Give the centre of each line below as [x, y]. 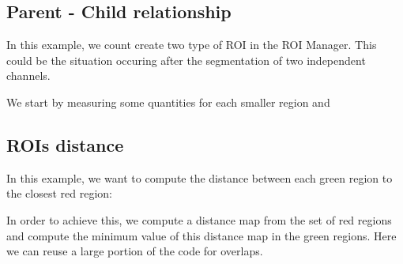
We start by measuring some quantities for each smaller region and [168, 102]
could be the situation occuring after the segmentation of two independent [186, 60]
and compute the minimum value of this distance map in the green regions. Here [201, 235]
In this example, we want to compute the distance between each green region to [200, 177]
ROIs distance [65, 144]
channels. [28, 75]
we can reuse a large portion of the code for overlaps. [135, 251]
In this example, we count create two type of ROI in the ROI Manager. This [192, 45]
